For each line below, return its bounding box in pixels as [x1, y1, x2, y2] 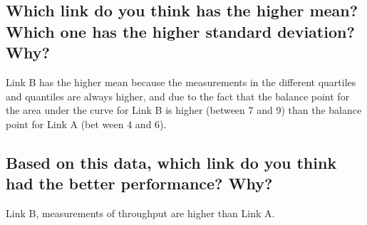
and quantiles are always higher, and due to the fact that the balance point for [6, 88, 350, 103]
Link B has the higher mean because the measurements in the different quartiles [6, 74, 356, 89]
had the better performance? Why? [6, 172, 273, 194]
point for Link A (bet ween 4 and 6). [6, 116, 167, 131]
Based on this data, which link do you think [6, 151, 337, 173]
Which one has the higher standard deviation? [6, 20, 355, 42]
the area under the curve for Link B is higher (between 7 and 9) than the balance [6, 103, 362, 117]
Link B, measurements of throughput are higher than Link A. [6, 205, 275, 220]
